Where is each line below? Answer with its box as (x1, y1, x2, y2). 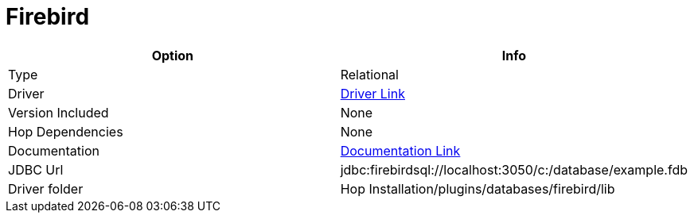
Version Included (8, 104, 109, 121)
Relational (340, 66, 399, 83)
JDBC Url (8, 161, 64, 178)
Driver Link (340, 85, 405, 102)
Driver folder (8, 180, 84, 197)
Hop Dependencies (8, 123, 123, 140)
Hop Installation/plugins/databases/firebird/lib (340, 180, 615, 197)
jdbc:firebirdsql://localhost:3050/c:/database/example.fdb (340, 161, 688, 178)
